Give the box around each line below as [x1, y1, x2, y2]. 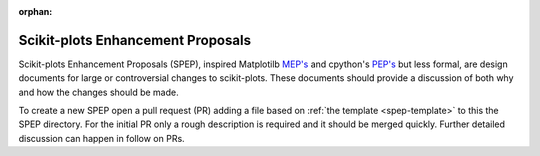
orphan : [18, 6, 53, 17]
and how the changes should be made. [18, 86, 179, 98]
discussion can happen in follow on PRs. [18, 132, 185, 144]
